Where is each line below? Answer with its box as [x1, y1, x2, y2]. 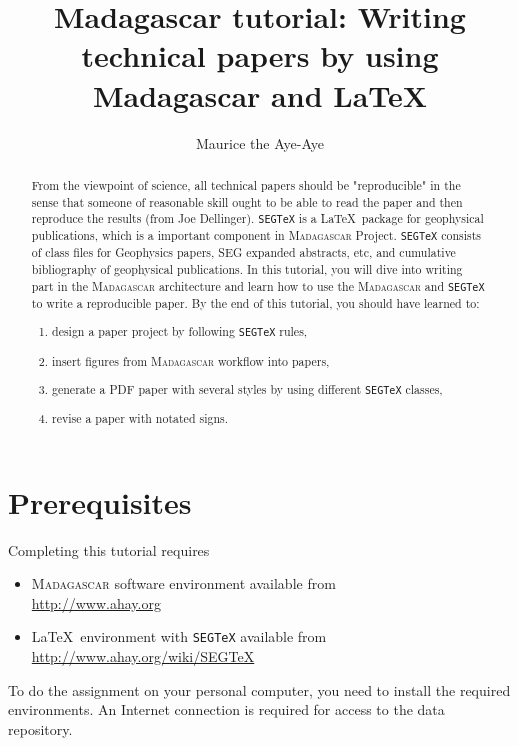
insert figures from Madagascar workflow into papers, [52, 352, 330, 369]
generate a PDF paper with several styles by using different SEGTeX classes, [52, 381, 443, 398]
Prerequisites [8, 481, 192, 522]
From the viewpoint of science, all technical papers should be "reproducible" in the [31, 176, 461, 193]
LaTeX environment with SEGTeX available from [31, 626, 327, 647]
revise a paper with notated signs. [52, 410, 228, 427]
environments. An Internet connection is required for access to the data [8, 699, 445, 720]
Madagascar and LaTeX [92, 74, 428, 115]
